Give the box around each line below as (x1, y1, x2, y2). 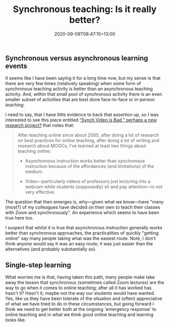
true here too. (5, 215, 34, 221)
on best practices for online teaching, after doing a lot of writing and (17, 138, 160, 144)
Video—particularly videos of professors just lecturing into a (25, 178, 150, 184)
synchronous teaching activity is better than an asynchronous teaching (5, 86, 153, 92)
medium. (25, 169, 44, 175)
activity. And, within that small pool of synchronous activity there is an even (5, 91, 162, 97)
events (5, 61, 28, 70)
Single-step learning (5, 260, 72, 269)
